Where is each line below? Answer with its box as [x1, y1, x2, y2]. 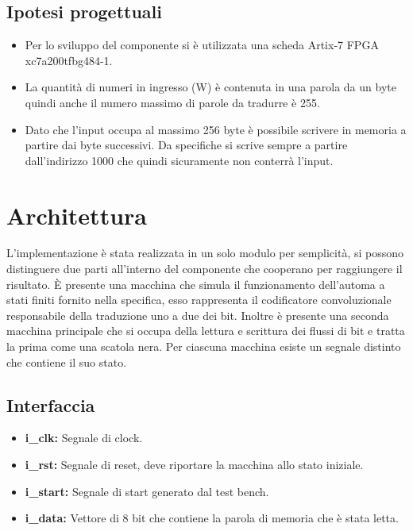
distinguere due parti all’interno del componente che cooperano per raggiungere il [6, 260, 403, 277]
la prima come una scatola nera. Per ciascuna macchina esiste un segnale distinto [6, 338, 401, 355]
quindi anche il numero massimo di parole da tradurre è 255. [25, 94, 320, 110]
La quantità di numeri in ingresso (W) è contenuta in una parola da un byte [25, 79, 396, 95]
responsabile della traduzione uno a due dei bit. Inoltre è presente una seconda [6, 306, 389, 323]
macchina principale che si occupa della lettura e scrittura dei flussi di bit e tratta [6, 322, 405, 339]
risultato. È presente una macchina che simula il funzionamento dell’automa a [6, 275, 385, 292]
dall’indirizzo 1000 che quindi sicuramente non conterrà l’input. [25, 152, 334, 168]
